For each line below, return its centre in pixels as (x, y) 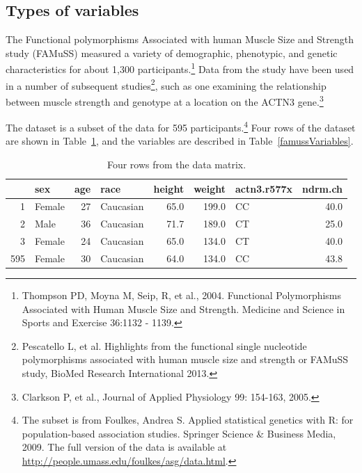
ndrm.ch (322, 188)
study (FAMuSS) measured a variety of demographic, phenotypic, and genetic (172, 53)
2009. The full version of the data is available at (124, 447)
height (169, 188)
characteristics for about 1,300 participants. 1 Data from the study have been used (180, 68)
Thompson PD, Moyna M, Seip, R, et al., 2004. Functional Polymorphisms (182, 295)
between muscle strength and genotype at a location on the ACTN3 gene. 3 (165, 100)
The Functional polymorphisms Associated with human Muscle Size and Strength (180, 39)
